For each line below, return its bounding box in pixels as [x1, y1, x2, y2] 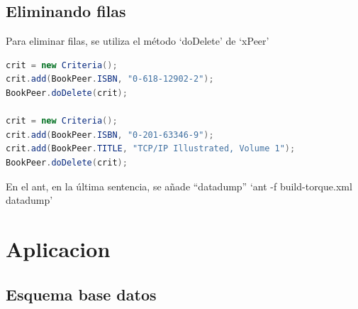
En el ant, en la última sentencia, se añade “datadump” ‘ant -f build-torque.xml [6, 178, 352, 193]
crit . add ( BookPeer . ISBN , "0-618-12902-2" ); [6, 74, 214, 85]
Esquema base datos [6, 283, 157, 305]
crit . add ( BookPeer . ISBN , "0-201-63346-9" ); [6, 129, 214, 140]
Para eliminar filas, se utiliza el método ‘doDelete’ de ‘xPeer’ [6, 33, 269, 48]
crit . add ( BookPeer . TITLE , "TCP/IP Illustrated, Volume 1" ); [6, 143, 296, 154]
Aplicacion [6, 234, 111, 263]
